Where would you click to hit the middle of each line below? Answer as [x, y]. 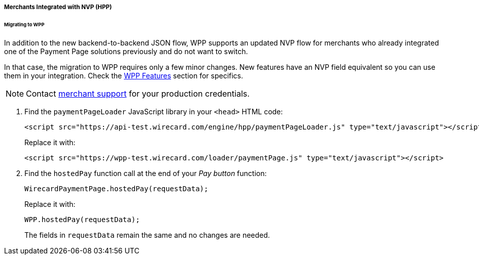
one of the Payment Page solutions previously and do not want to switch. [126, 51]
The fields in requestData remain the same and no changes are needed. [147, 235]
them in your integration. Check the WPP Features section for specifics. [124, 75]
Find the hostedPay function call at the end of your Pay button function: [146, 173]
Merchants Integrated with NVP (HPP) [58, 7]
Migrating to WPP [24, 24]
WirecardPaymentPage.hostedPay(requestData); [116, 188]
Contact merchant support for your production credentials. [138, 93]
